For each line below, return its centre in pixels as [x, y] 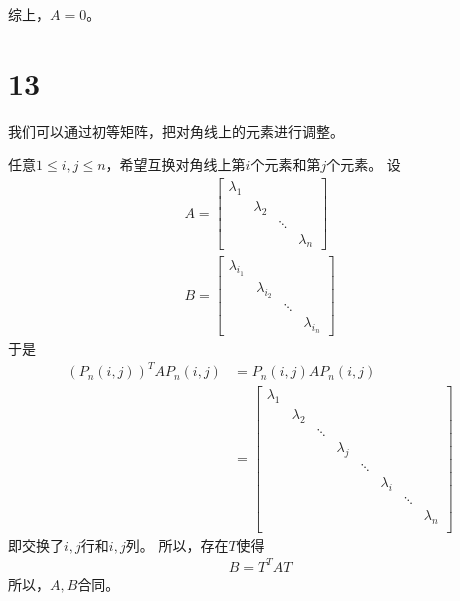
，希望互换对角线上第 [175, 164]
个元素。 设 [363, 164]
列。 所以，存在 [177, 544]
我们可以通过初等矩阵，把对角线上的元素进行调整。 [176, 130]
